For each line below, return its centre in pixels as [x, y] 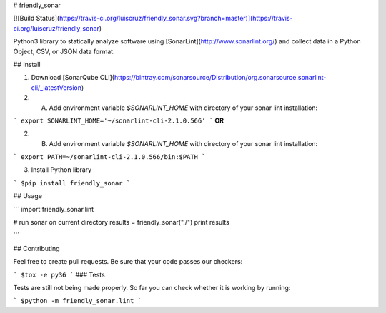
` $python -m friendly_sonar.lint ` [78, 301]
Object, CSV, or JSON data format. [64, 51]
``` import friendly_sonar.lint [54, 209]
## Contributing [36, 248]
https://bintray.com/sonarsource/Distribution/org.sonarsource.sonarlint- [220, 78]
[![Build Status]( [36, 19]
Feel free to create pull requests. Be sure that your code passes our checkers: [128, 262]
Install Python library [61, 170]
